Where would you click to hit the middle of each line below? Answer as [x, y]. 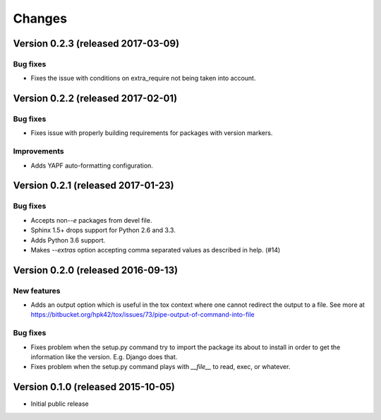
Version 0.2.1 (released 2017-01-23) [93, 186]
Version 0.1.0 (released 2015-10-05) [94, 387]
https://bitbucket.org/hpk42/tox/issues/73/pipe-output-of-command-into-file [143, 315]
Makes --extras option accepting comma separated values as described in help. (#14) [156, 250]
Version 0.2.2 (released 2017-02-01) [95, 99]
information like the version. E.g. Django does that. [104, 357]
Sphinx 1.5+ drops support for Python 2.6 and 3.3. [103, 231]
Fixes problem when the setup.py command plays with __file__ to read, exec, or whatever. [161, 367]
